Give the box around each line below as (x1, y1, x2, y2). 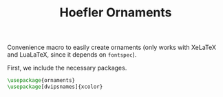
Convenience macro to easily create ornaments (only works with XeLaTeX (7, 43, 217, 52)
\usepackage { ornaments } (7, 77, 76, 84)
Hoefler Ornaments (59, 5, 172, 20)
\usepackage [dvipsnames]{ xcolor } (7, 83, 103, 90)
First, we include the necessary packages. (7, 64, 127, 72)
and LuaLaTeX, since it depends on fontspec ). (7, 51, 137, 59)
